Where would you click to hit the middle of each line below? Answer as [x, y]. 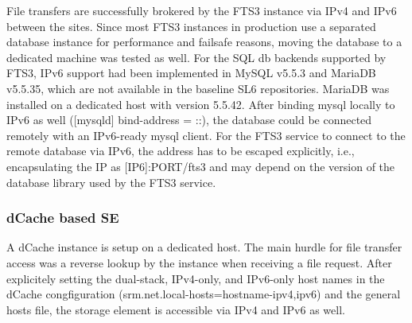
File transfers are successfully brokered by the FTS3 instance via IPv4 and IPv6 [202, 10]
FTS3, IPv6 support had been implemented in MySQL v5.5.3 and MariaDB [191, 73]
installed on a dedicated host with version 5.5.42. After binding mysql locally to [201, 104]
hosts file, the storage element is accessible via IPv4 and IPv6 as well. [176, 309]
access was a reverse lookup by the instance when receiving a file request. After [199, 262]
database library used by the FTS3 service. [111, 182]
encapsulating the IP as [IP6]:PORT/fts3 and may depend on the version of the [201, 166]
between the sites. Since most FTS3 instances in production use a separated [191, 26]
